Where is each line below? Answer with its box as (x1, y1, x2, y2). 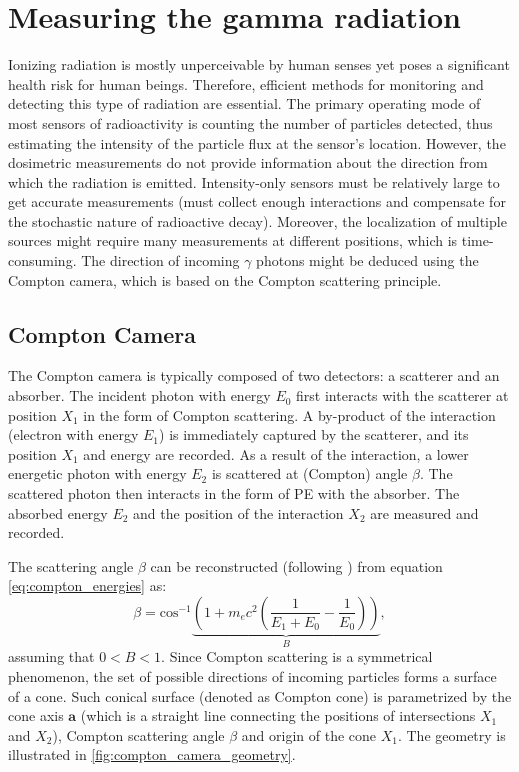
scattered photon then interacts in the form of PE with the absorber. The (8, 483, 460, 504)
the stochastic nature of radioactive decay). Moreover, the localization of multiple (8, 210, 507, 231)
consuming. (8, 250, 77, 271)
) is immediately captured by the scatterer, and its (159, 424, 469, 445)
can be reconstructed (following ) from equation (150, 555, 443, 576)
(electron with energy (8, 424, 139, 445)
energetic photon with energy (8, 463, 187, 484)
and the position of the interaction (133, 502, 344, 523)
